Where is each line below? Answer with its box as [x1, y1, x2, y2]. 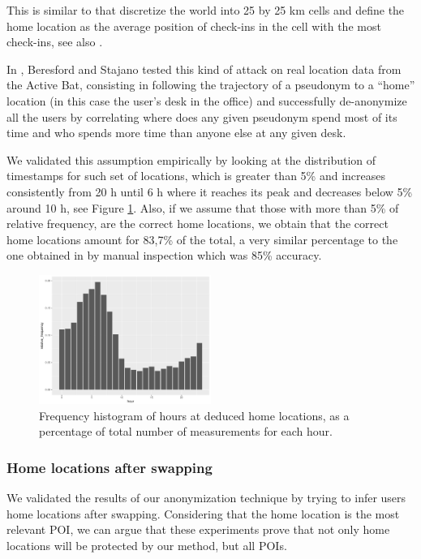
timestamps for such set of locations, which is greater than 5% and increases [6, 167, 385, 184]
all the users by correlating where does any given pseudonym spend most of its [6, 108, 397, 125]
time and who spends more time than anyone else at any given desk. [6, 124, 346, 141]
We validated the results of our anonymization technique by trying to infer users [6, 488, 406, 505]
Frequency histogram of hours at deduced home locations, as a [39, 406, 350, 424]
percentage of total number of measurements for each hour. [39, 423, 333, 440]
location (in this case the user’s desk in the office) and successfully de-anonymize [6, 92, 407, 109]
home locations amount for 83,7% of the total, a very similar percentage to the [6, 230, 398, 247]
